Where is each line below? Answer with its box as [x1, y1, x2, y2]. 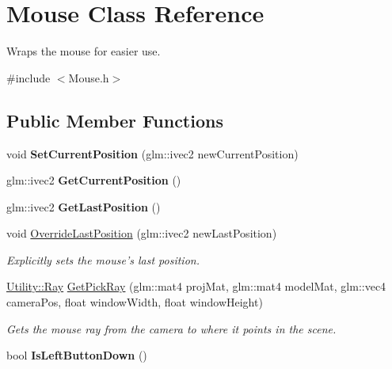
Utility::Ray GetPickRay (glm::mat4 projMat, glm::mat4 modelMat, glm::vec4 [6, 278, 386, 295]
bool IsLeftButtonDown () [6, 347, 147, 363]
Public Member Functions [6, 108, 223, 132]
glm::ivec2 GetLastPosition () [6, 198, 161, 215]
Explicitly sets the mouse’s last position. [6, 251, 200, 268]
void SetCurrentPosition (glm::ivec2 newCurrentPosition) [6, 145, 299, 162]
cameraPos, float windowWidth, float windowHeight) [6, 294, 263, 310]
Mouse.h [68, 69, 109, 86]
